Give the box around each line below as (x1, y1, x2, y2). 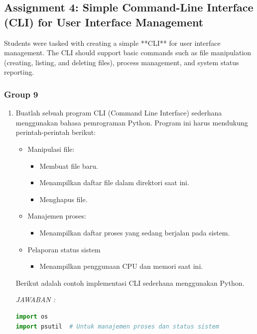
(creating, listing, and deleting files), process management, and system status (4, 57, 239, 67)
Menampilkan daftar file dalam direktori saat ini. (39, 177, 189, 188)
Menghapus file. (39, 194, 88, 204)
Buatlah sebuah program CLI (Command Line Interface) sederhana (15, 108, 222, 118)
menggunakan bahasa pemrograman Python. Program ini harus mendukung (15, 117, 248, 127)
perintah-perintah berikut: (15, 127, 96, 137)
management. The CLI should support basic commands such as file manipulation (4, 47, 252, 58)
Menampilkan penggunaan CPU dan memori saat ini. (39, 261, 203, 271)
